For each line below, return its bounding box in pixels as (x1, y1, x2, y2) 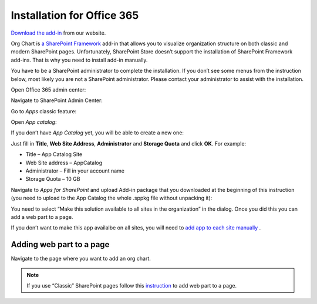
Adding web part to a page (11, 239, 110, 249)
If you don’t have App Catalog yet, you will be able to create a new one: (11, 129, 184, 136)
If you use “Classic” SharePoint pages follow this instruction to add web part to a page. (26, 282, 237, 289)
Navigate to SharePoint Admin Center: (11, 97, 103, 104)
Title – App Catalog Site (25, 151, 83, 158)
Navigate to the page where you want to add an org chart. (11, 255, 151, 262)
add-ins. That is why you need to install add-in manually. (11, 56, 148, 63)
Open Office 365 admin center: (11, 86, 86, 93)
